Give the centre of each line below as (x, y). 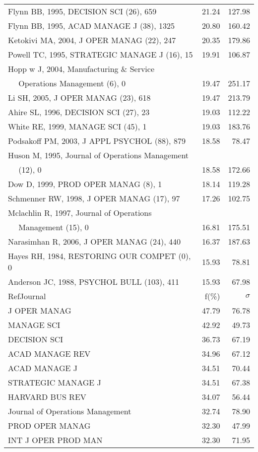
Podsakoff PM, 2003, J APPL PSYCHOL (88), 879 (97, 141)
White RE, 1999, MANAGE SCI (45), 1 (77, 126)
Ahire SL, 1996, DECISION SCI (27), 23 (79, 112)
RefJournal (27, 296)
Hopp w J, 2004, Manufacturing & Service (81, 69)
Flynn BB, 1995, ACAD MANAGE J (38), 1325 (92, 26)
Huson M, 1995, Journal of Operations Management (98, 155)
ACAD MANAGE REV (49, 354)
